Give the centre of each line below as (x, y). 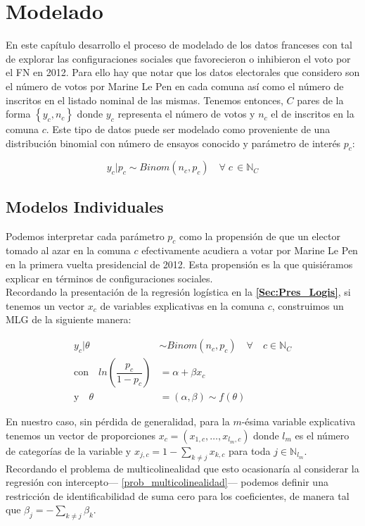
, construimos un (308, 305)
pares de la (320, 100)
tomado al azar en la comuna (68, 250)
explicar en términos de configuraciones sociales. (109, 278)
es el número (322, 435)
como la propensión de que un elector (260, 236)
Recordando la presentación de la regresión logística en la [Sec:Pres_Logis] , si (178, 292)
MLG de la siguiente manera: (69, 319)
